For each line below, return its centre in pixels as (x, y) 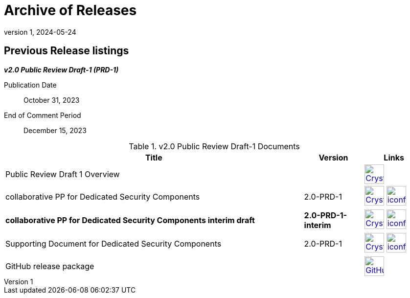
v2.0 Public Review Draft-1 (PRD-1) (61, 69)
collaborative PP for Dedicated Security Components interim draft (130, 220)
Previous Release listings (67, 51)
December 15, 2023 (55, 130)
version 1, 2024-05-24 (40, 32)
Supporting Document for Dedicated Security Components (114, 243)
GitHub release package (50, 266)
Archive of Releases (70, 10)
